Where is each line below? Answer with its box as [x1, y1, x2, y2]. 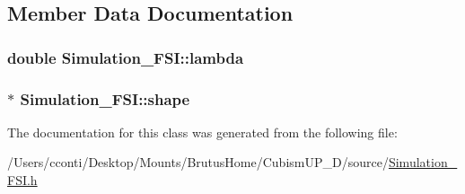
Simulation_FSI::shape [20, 87, 190, 110]
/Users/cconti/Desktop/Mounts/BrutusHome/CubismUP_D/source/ [7, 153, 389, 172]
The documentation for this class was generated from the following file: [7, 122, 398, 141]
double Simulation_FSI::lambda [7, 46, 244, 68]
